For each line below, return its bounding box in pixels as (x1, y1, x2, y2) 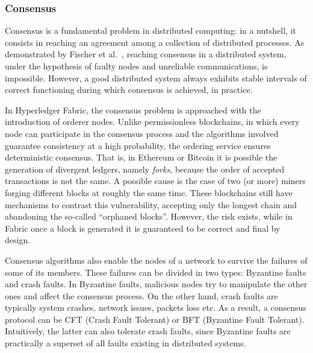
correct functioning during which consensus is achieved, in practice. (5, 83, 253, 96)
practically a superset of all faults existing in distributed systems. (5, 337, 246, 349)
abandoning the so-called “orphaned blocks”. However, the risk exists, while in (5, 210, 293, 223)
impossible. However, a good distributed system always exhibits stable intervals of (5, 71, 307, 84)
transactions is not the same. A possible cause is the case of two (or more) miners (5, 174, 306, 187)
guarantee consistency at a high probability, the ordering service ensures (5, 139, 271, 151)
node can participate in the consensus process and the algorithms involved (5, 127, 279, 139)
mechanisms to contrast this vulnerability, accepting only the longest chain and (5, 198, 297, 211)
